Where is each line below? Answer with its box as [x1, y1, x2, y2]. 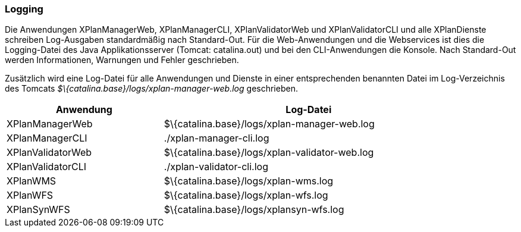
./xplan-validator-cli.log [164, 161, 268, 173]
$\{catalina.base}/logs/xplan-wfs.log [164, 189, 328, 202]
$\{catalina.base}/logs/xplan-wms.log [164, 175, 334, 187]
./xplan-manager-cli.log [164, 132, 269, 145]
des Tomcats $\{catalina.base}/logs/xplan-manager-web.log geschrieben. [5, 83, 298, 94]
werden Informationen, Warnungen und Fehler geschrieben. [5, 55, 239, 65]
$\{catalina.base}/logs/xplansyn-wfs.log [164, 203, 344, 216]
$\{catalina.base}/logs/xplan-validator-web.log [164, 146, 374, 159]
